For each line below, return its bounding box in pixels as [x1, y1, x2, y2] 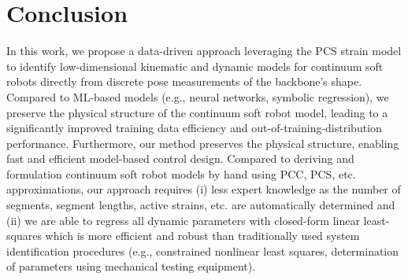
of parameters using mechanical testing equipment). [6, 258, 256, 274]
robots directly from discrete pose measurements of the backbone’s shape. [6, 73, 362, 90]
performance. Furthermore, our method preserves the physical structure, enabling [6, 134, 399, 151]
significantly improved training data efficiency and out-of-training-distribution [6, 120, 382, 136]
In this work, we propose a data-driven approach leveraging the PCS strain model [6, 42, 402, 59]
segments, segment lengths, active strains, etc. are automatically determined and [6, 197, 395, 213]
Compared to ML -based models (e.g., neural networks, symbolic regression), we [6, 88, 389, 105]
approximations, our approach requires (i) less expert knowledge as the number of [6, 181, 401, 197]
